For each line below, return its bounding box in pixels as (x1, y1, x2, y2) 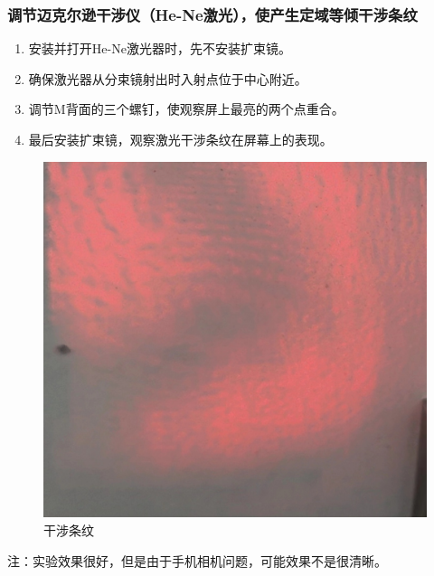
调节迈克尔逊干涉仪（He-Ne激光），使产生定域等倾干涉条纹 (7, 3, 418, 25)
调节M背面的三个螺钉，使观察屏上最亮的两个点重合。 (28, 99, 344, 118)
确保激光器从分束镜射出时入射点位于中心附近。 (28, 69, 307, 88)
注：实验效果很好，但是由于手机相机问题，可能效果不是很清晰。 (7, 551, 387, 570)
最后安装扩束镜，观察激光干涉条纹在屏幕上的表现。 (28, 130, 333, 148)
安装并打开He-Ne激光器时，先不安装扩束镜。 (28, 39, 291, 58)
